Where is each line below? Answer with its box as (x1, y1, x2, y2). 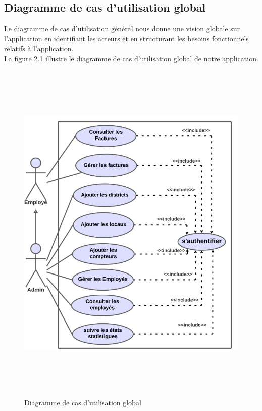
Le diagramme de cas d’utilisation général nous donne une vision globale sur (4, 23, 240, 34)
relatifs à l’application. (4, 43, 74, 54)
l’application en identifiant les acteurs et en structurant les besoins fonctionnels (4, 33, 249, 43)
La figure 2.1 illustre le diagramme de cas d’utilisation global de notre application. (4, 53, 258, 63)
